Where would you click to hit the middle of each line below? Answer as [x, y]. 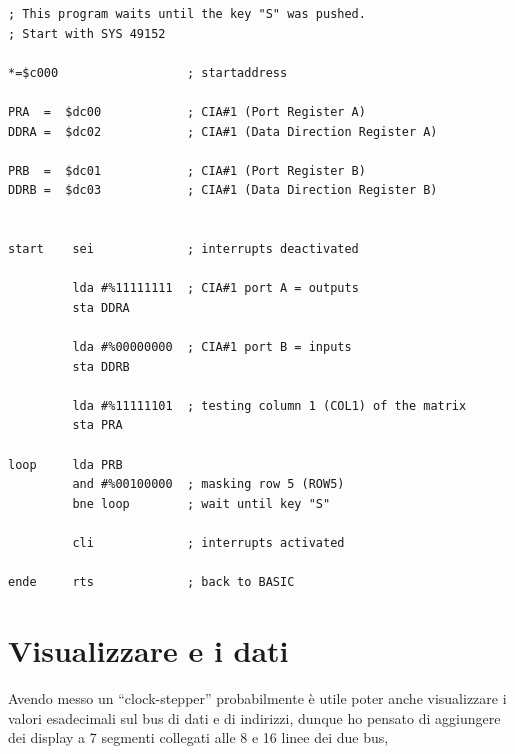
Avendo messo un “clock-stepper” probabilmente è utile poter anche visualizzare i [257, 697]
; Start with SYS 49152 [87, 33]
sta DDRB [101, 366]
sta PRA [97, 425]
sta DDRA [101, 307]
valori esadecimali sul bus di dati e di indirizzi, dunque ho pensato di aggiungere [254, 717]
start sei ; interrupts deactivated [183, 249]
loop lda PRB [65, 464]
